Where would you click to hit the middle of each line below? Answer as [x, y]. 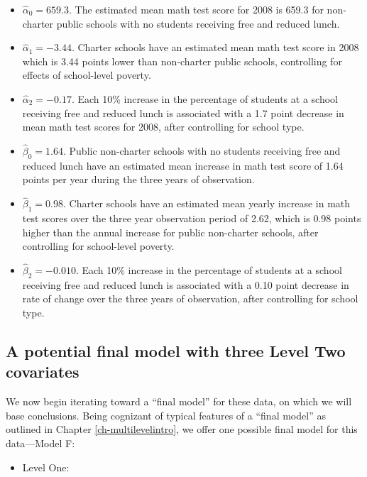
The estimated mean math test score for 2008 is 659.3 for [199, 9]
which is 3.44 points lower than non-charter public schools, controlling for [182, 61]
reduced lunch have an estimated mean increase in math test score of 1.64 [183, 165]
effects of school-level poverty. [87, 75]
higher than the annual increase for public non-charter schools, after [170, 232]
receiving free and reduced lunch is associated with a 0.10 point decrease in [186, 284]
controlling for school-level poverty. [98, 246]
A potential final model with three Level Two [176, 350]
